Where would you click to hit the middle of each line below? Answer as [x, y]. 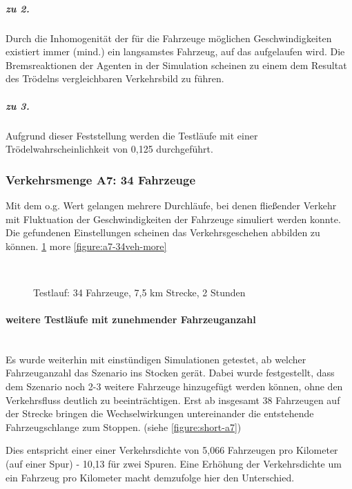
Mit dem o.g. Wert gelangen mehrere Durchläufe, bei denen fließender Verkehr [171, 205]
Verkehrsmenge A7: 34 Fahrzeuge [100, 179]
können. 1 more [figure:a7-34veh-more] [86, 246]
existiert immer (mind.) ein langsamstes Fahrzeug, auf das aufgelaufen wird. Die [175, 51]
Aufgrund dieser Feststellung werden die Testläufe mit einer [132, 135]
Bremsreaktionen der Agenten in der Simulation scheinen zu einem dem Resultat [176, 65]
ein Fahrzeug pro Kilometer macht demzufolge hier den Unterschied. [150, 477]
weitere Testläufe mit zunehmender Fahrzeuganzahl [131, 319]
